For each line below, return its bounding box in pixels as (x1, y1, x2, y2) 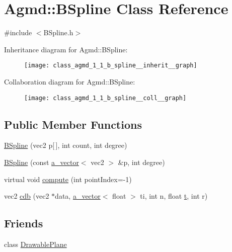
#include (4, 27, 32, 38)
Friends (4, 215, 43, 231)
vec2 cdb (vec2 (4, 191, 49, 201)
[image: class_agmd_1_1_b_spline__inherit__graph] (24, 62, 197, 69)
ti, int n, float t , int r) (140, 191, 208, 201)
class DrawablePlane (4, 239, 67, 249)
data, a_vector (55, 191, 101, 201)
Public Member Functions (4, 116, 142, 132)
